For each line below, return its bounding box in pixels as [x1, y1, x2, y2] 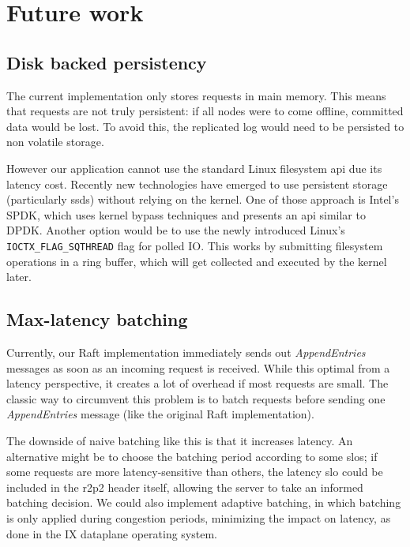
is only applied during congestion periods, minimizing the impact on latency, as [6, 509, 391, 526]
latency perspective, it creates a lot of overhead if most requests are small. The [6, 375, 389, 392]
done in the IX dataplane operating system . [6, 525, 217, 541]
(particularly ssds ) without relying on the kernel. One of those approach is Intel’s [6, 191, 399, 208]
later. [6, 268, 32, 285]
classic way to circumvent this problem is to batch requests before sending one [6, 390, 386, 407]
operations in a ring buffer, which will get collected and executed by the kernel [6, 253, 387, 269]
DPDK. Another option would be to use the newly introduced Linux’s [6, 222, 345, 238]
